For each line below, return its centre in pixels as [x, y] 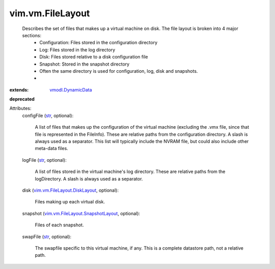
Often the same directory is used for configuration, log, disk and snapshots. [119, 71]
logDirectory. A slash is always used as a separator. [89, 178]
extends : [19, 89]
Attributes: [20, 108]
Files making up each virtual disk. [70, 202]
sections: [32, 35]
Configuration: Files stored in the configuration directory [99, 43]
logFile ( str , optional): [44, 160]
